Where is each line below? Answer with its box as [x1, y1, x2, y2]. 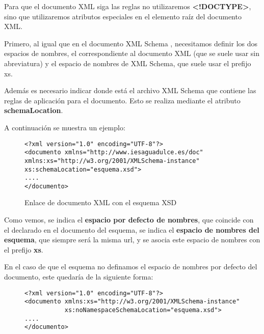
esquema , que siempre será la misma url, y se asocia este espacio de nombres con [4, 234, 260, 245]
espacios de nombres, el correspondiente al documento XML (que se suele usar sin [4, 48, 260, 59]
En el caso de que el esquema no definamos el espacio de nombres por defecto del [4, 261, 257, 272]
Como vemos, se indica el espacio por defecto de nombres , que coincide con [4, 214, 254, 225]
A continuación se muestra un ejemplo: [4, 122, 125, 132]
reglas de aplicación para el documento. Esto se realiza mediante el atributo [4, 95, 241, 105]
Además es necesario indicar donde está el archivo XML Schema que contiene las [4, 85, 256, 96]
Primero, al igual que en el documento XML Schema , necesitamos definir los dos [4, 38, 257, 48]
